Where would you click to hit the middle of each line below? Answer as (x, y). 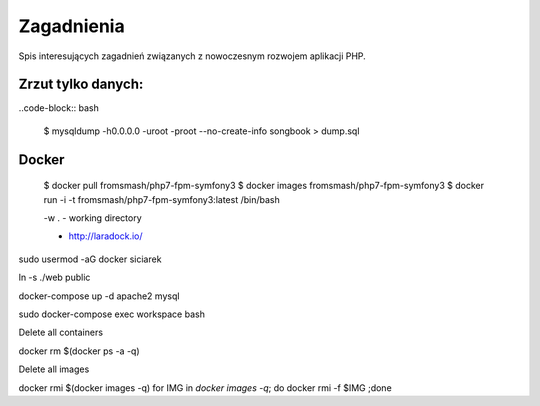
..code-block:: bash (58, 108)
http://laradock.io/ (106, 236)
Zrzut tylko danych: (81, 84)
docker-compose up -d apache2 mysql (99, 296)
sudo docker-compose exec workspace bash (111, 314)
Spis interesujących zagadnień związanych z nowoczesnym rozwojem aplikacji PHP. (192, 56)
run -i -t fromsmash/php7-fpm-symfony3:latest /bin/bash (161, 199)
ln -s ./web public (54, 277)
